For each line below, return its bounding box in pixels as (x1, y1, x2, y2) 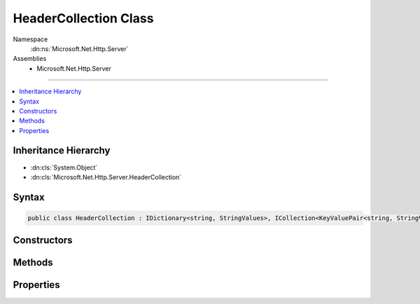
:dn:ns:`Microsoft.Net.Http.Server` (30, 44, 129, 53)
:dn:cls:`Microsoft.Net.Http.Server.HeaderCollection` (30, 172, 182, 181)
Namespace (13, 35, 48, 43)
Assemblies (13, 55, 47, 63)
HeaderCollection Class (13, 11, 154, 26)
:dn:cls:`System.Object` (30, 163, 98, 172)
